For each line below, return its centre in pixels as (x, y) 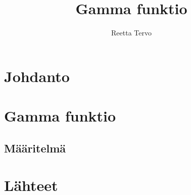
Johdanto (37, 76)
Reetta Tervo (131, 33)
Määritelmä (35, 148)
